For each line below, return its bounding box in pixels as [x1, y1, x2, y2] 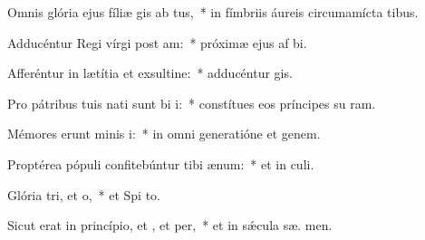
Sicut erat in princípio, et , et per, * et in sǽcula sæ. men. [7, 216, 333, 235]
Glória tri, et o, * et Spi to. [7, 185, 160, 204]
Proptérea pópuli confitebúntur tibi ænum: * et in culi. [7, 154, 314, 173]
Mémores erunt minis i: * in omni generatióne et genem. [7, 124, 321, 143]
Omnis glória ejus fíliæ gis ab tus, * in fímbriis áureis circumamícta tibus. [7, 3, 419, 21]
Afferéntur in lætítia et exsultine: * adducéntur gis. [7, 63, 293, 82]
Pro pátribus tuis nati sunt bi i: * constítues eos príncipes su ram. [7, 93, 376, 112]
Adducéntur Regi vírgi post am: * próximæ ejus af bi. [7, 33, 307, 52]
